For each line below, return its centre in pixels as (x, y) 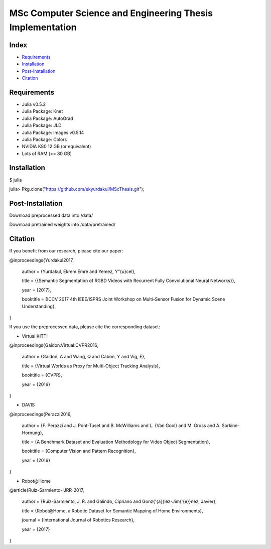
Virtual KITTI (35, 336)
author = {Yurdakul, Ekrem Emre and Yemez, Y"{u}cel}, (79, 271)
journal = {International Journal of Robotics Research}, (78, 520)
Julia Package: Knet (42, 111)
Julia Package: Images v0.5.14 (53, 132)
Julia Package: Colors (44, 139)
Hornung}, (33, 433)
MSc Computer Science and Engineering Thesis (111, 13)
